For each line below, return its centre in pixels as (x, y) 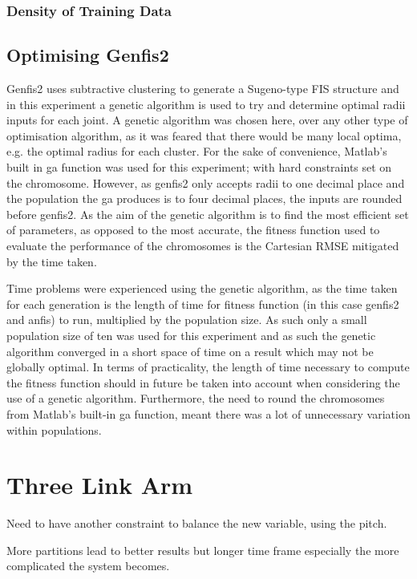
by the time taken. (52, 261)
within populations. (54, 429)
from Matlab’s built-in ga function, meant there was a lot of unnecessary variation (208, 413)
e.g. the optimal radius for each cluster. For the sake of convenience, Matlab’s (197, 151)
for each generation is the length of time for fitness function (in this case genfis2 (203, 304)
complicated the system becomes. (88, 566)
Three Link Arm (100, 485)
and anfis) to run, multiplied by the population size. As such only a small (187, 320)
